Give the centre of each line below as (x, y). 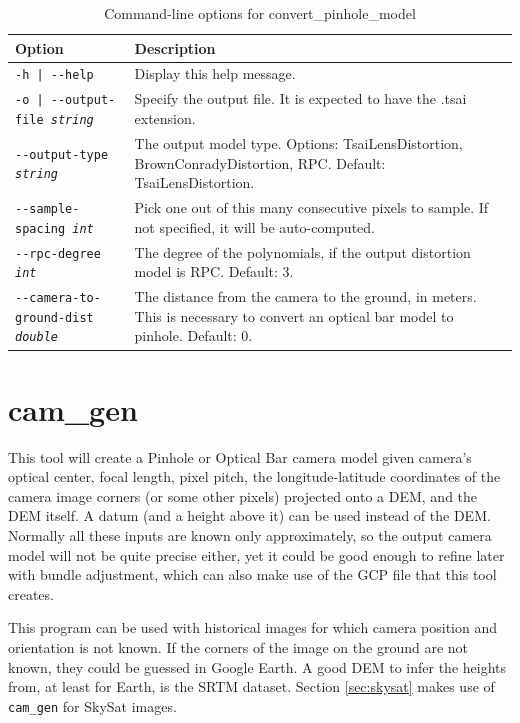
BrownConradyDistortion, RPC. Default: (260, 162)
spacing (40, 228)
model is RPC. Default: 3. (214, 271)
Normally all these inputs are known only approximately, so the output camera (250, 535)
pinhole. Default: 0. (193, 335)
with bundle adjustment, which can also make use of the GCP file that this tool (252, 574)
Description (175, 47)
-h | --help (54, 75)
